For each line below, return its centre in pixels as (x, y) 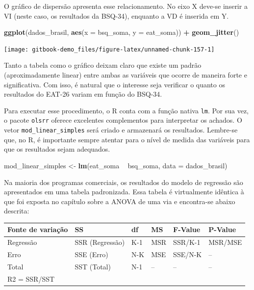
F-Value (187, 229)
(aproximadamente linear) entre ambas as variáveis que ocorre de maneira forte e (126, 75)
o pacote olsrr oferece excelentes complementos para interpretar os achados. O (123, 120)
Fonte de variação (38, 229)
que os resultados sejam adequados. (57, 149)
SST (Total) (93, 266)
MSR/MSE (225, 242)
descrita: (17, 211)
